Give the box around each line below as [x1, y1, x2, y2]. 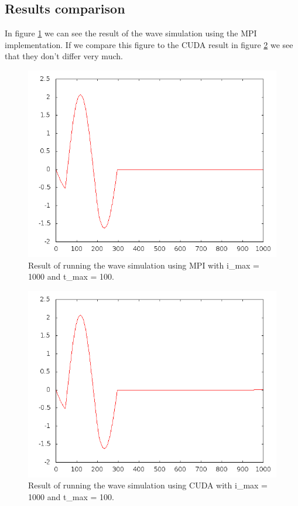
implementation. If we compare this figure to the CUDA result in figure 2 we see [5, 38, 293, 50]
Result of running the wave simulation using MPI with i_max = [28, 259, 260, 271]
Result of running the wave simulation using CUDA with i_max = [28, 479, 268, 491]
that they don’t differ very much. [5, 50, 123, 62]
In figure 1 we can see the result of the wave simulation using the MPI [5, 27, 257, 39]
